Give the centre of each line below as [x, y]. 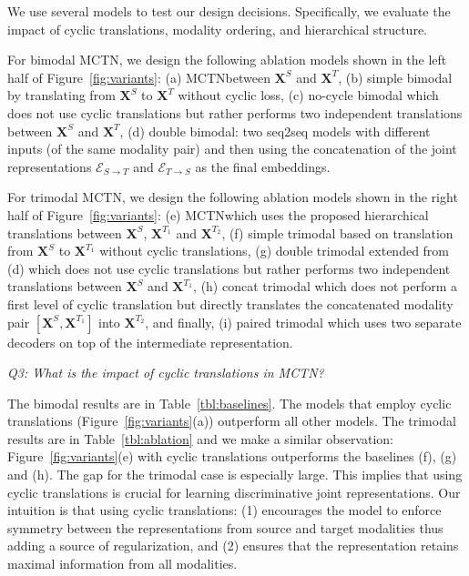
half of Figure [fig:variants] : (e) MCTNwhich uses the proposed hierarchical [218, 214]
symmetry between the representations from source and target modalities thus [225, 527]
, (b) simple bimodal [395, 77]
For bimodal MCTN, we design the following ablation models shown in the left [227, 60]
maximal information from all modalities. [122, 564]
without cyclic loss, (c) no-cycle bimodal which [308, 95]
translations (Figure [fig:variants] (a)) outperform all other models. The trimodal [232, 421]
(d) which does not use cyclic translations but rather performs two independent [229, 268]
